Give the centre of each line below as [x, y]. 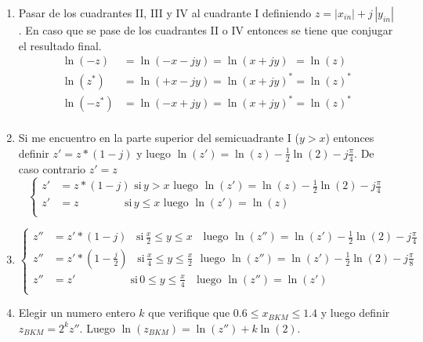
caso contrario [52, 168]
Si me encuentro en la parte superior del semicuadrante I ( [159, 138]
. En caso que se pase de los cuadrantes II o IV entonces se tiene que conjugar [206, 30]
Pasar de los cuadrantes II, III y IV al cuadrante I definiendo [165, 13]
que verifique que [189, 313]
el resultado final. [60, 45]
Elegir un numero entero [77, 313]
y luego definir [355, 313]
